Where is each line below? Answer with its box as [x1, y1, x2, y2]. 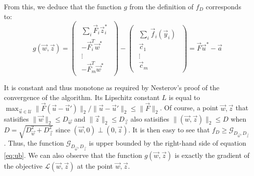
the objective [4, 160, 43, 171]
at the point [77, 160, 113, 171]
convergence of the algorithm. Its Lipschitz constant [4, 92, 160, 102]
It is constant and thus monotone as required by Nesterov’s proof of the [4, 82, 220, 93]
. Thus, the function [4, 138, 64, 148]
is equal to [169, 92, 200, 102]
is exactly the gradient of [175, 150, 250, 160]
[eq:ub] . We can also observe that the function [4, 150, 142, 160]
